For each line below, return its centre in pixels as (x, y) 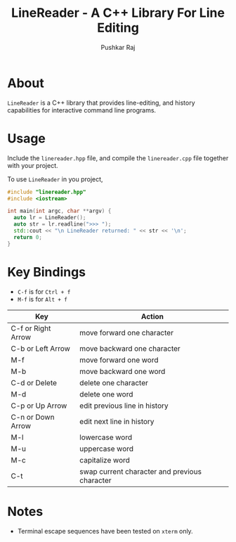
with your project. (33, 165)
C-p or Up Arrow (39, 406)
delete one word (106, 394)
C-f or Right (31, 328)
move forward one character (127, 333)
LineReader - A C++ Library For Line (118, 13)
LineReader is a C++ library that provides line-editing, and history (101, 103)
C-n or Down (33, 417)
